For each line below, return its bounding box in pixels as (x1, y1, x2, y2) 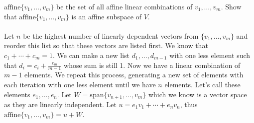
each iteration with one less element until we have (4, 79, 156, 89)
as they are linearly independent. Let (4, 99, 117, 110)
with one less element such (169, 50, 251, 60)
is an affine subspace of (71, 11, 141, 21)
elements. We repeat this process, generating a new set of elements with (24, 69, 244, 80)
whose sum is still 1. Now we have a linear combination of (64, 60, 241, 70)
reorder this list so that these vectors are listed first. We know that (4, 40, 208, 51)
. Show (221, 1, 242, 11)
